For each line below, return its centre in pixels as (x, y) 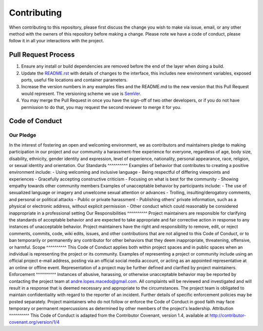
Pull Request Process (42, 55)
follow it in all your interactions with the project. (56, 41)
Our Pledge (23, 135)
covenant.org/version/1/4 (34, 322)
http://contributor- (228, 315)
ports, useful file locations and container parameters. (74, 80)
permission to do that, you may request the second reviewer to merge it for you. (101, 107)
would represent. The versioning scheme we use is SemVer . (81, 93)
